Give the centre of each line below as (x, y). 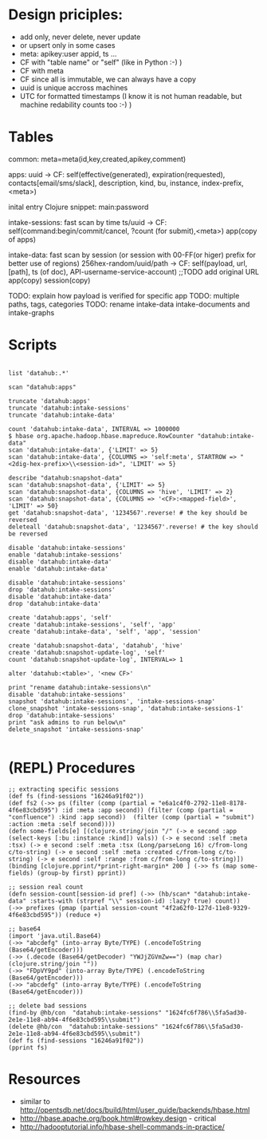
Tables (31, 137)
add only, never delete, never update (80, 37)
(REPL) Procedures (72, 768)
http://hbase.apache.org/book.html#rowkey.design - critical (118, 1118)
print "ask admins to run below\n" (67, 722)
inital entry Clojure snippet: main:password (79, 207)
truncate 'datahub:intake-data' (62, 415)
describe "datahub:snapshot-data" (66, 478)
